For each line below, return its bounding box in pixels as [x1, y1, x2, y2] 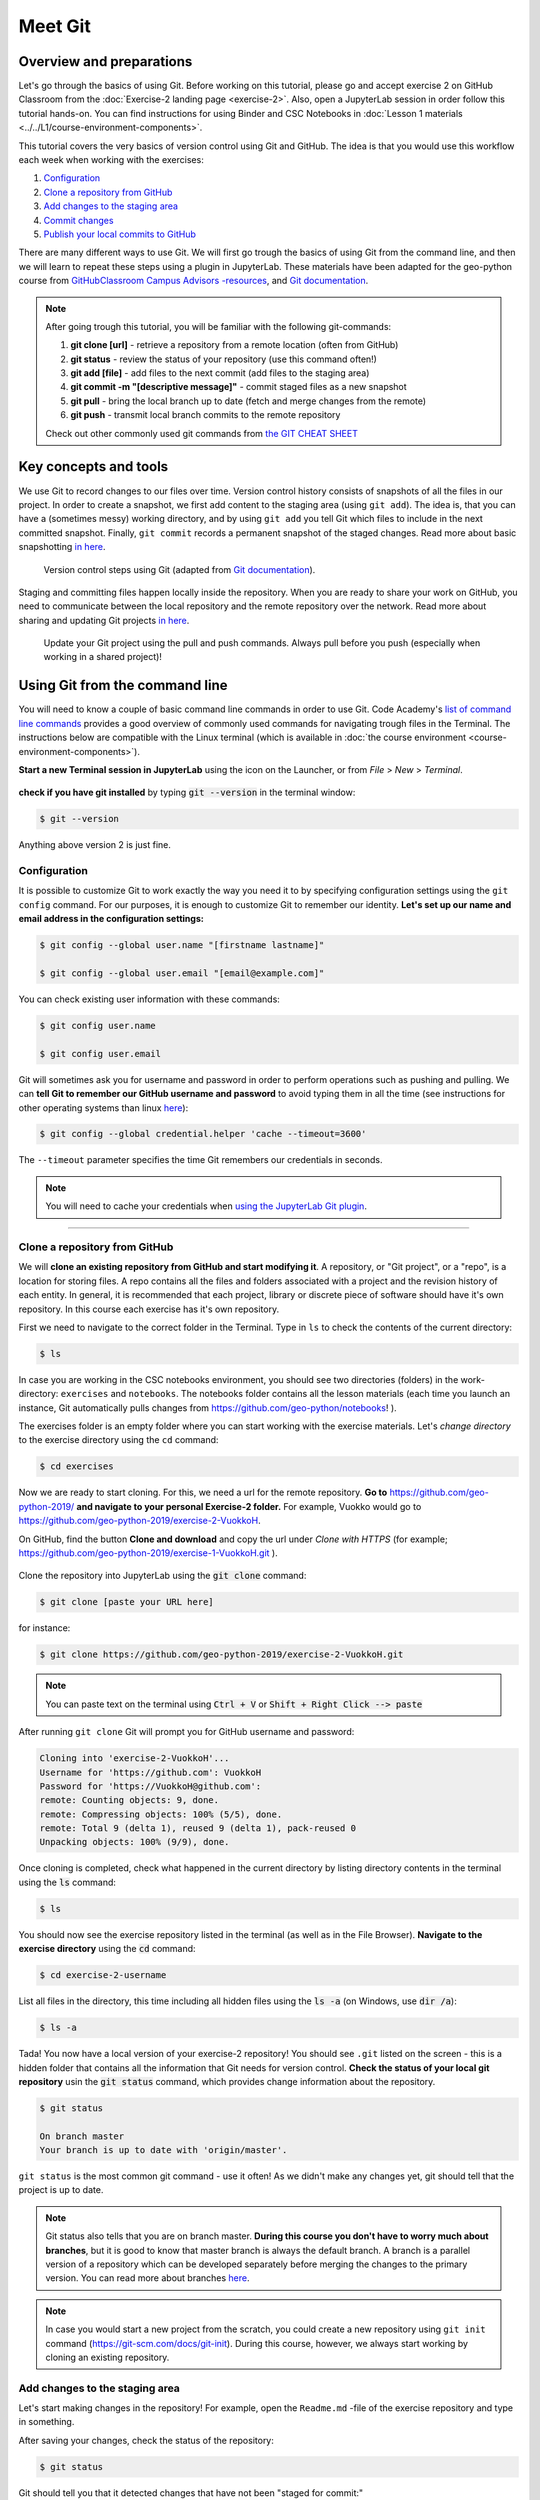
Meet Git [18, 15, 92, 37]
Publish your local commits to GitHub [43, 228, 197, 240]
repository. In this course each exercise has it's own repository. [18, 1303, 280, 1315]
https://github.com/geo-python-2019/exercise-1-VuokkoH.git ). [18, 1547, 279, 1559]
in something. [18, 2416, 75, 2428]
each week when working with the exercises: [18, 154, 204, 166]
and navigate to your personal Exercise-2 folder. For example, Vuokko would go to [76, 1500, 422, 1512]
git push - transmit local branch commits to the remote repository [70, 409, 341, 421]
